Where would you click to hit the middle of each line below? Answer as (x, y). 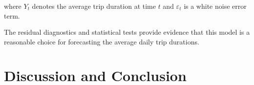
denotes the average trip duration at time (94, 6)
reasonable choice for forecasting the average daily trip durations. (102, 41)
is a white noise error (215, 6)
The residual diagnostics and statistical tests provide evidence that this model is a (127, 32)
